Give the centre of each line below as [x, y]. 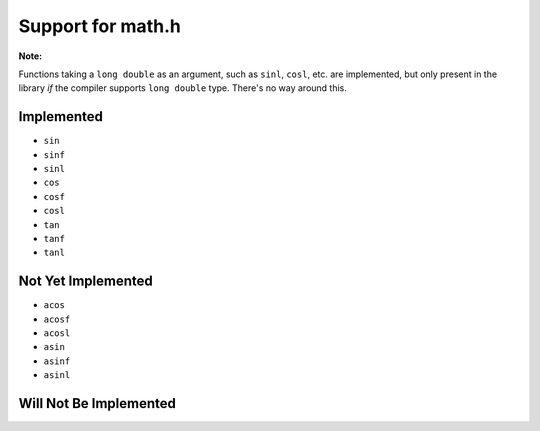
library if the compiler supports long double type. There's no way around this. [182, 88]
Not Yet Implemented [86, 281]
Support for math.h [100, 26]
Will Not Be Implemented [97, 403]
